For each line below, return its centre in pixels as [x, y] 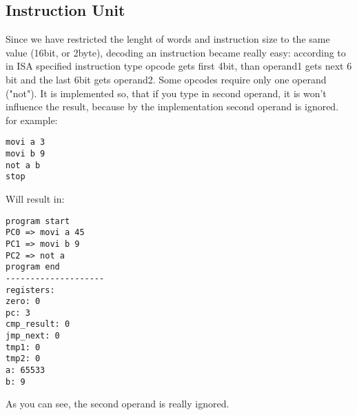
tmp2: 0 [23, 359]
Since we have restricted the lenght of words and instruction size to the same [168, 39]
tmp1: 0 [23, 347]
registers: [30, 290]
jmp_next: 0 [33, 336]
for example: [32, 120]
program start [38, 221]
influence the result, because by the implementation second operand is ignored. [172, 107]
